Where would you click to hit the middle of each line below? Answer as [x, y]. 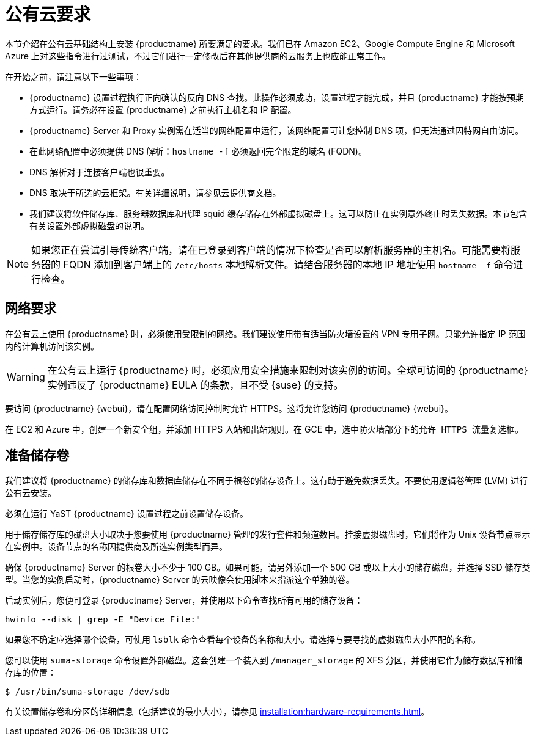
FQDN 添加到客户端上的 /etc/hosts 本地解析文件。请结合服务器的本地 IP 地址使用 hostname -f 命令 [288, 264]
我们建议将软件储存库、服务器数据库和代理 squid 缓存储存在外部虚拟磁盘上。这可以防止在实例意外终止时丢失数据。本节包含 [279, 213]
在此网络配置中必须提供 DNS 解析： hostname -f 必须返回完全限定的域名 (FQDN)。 [198, 151]
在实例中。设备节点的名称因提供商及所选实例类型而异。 [116, 547]
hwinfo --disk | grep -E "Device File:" [103, 620]
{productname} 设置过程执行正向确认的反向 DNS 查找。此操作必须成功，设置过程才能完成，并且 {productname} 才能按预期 [277, 97]
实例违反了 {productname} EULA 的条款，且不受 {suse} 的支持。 [195, 385]
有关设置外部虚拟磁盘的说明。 [89, 225]
